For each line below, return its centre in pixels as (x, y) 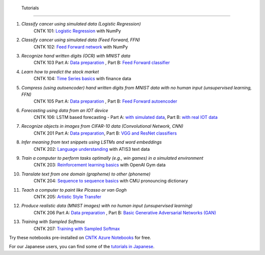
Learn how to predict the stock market (60, 72)
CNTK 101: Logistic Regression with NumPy (77, 31)
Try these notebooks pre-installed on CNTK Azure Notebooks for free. (80, 237)
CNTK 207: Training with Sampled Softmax (77, 228)
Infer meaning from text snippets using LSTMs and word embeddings (92, 142)
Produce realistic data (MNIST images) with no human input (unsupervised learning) (107, 206)
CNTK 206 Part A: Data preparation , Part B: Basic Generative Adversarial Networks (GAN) (125, 212)
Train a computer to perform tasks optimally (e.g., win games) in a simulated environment (112, 158)
